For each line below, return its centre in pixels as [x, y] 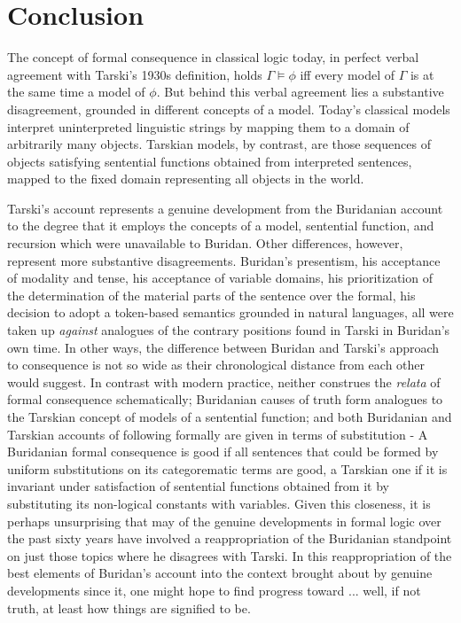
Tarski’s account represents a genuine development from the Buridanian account [225, 208]
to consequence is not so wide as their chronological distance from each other [216, 365]
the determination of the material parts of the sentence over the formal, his [211, 295]
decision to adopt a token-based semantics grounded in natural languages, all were [230, 312]
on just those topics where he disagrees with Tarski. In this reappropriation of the [230, 555]
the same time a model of [76, 92]
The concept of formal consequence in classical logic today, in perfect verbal [213, 57]
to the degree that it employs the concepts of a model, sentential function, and [221, 226]
